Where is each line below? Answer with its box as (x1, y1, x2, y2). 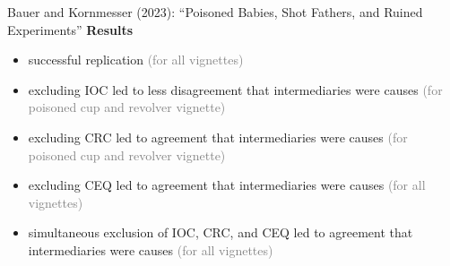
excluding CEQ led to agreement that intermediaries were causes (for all (28, 176, 426, 194)
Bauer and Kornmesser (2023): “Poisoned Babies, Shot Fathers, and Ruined (7, 3, 423, 21)
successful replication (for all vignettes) (28, 50, 244, 69)
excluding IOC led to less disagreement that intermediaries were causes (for (28, 80, 443, 99)
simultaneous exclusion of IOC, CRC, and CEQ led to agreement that (28, 223, 413, 242)
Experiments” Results (7, 20, 134, 39)
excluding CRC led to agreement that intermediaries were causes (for (28, 127, 408, 146)
